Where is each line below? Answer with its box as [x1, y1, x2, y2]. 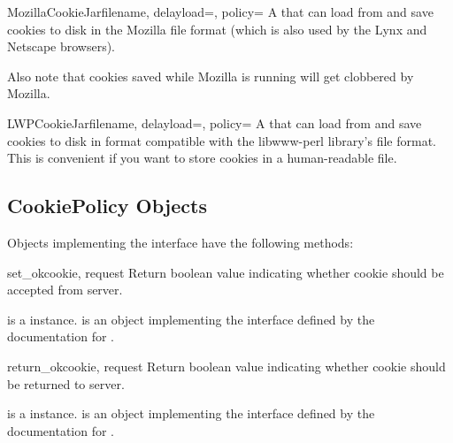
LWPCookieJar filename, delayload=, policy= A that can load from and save [7, 113, 422, 132]
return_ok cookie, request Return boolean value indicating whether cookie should [7, 356, 446, 375]
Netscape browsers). [7, 37, 116, 56]
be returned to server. [7, 374, 125, 393]
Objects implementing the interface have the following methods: [7, 233, 354, 251]
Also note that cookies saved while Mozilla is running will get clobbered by [7, 66, 414, 85]
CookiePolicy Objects [7, 192, 207, 219]
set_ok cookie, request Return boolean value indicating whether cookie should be [7, 263, 444, 281]
